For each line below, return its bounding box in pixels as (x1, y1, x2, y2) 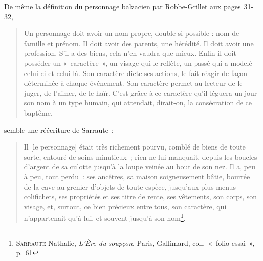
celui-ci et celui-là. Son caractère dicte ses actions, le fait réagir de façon (24, 67, 248, 78)
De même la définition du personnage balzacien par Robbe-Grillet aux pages (4, 1, 241, 11)
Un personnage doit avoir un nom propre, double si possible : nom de (24, 28, 239, 39)
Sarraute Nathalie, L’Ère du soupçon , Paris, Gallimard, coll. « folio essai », (16, 237, 255, 248)
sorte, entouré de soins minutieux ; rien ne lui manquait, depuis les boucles (24, 151, 257, 162)
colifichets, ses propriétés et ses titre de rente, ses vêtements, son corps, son (24, 191, 257, 202)
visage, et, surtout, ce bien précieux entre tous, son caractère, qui (24, 201, 227, 211)
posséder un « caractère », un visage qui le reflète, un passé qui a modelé (24, 57, 252, 68)
